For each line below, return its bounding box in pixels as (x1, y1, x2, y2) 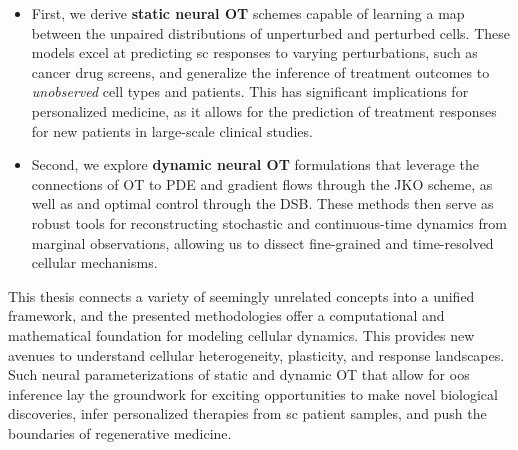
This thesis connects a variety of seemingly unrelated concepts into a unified (8, 285, 475, 306)
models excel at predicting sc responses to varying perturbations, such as (31, 42, 478, 63)
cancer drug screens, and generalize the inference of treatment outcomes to (31, 61, 490, 82)
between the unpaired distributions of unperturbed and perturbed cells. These (31, 22, 510, 43)
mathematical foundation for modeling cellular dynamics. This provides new (8, 324, 475, 345)
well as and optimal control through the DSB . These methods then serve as (31, 193, 494, 214)
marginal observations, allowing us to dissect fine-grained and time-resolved (31, 232, 494, 253)
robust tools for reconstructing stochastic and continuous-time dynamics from (31, 212, 507, 233)
